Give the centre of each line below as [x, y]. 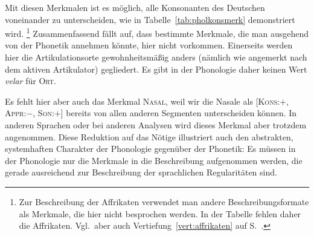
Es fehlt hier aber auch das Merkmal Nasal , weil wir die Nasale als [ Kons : [143, 101]
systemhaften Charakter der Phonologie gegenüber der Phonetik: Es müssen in [150, 149]
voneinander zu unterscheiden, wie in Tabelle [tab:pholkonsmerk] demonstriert [150, 19]
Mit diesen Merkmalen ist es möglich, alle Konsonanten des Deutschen [135, 7]
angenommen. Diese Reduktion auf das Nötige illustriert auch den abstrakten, [149, 136]
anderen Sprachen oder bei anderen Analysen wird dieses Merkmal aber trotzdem [156, 125]
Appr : [16, 113]
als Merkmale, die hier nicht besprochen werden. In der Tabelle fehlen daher [160, 213]
